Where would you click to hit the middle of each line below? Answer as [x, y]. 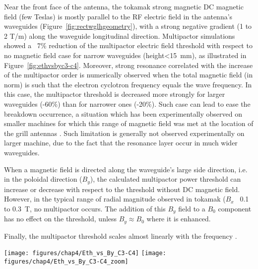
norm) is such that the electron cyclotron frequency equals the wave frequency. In [128, 84]
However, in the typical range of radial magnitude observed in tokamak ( [115, 199]
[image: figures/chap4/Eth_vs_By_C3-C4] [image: [85, 253]
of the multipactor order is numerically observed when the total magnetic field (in [129, 75]
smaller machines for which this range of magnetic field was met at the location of [129, 123]
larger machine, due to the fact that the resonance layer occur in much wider [121, 143]
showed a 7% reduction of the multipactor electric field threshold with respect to [128, 45]
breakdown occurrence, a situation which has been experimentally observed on [123, 113]
